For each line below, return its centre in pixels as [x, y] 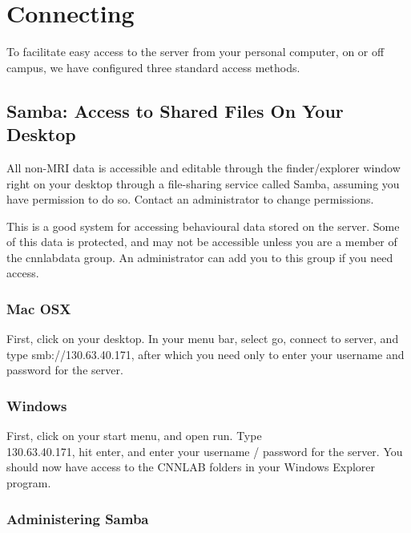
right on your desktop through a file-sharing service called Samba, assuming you [203, 183]
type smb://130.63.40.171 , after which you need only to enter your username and [205, 354]
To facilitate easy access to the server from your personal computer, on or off [195, 52]
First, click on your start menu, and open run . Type [134, 436]
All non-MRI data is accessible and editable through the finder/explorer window [203, 167]
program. [29, 483]
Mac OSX [39, 308]
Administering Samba [78, 518]
